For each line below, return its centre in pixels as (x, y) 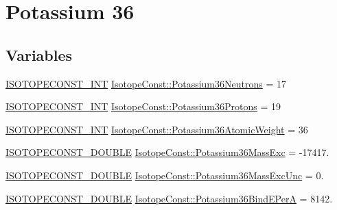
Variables (39, 54)
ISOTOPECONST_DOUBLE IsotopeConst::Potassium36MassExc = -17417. (167, 152)
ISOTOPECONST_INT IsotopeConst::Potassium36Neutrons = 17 (146, 83)
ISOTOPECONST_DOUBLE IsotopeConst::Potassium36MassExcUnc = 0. (165, 175)
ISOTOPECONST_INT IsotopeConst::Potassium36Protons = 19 (143, 106)
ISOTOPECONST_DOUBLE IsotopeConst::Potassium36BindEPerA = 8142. (169, 198)
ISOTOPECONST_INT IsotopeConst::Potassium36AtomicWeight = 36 (157, 129)
